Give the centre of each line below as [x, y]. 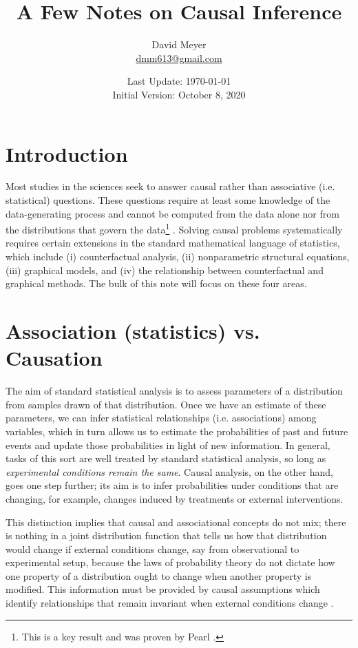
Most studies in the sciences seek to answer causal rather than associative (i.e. [170, 186]
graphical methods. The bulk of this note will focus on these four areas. [156, 283]
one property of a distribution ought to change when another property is [159, 575]
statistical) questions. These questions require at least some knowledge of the [168, 200]
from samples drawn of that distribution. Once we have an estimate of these [166, 404]
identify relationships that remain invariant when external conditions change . [170, 603]
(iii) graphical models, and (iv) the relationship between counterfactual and [165, 270]
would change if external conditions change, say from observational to [152, 548]
